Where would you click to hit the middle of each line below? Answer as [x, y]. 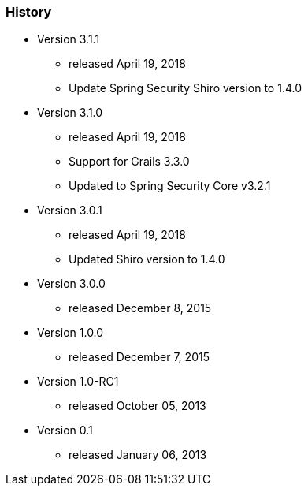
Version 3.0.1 [70, 211]
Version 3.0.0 [71, 284]
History [29, 12]
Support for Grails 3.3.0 [129, 162]
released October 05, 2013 [137, 406]
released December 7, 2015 [139, 357]
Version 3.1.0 [70, 113]
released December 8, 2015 [140, 308]
